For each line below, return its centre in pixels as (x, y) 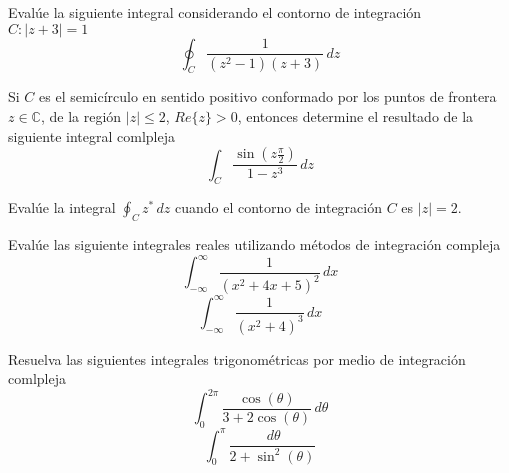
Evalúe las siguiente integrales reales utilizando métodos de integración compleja (254, 244)
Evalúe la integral (62, 207)
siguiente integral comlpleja (91, 135)
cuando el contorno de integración (278, 207)
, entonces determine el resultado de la (355, 115)
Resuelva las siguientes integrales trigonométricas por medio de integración (237, 358)
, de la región (81, 115)
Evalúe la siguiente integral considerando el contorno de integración (215, 12)
